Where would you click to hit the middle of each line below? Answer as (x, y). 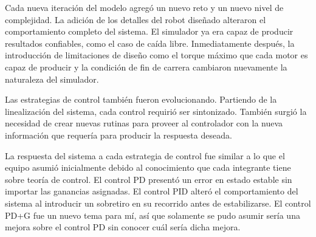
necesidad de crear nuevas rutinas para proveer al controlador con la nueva (144, 123)
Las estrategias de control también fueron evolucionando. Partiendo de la (141, 99)
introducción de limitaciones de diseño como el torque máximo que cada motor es (156, 55)
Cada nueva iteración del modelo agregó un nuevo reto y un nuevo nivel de (144, 7)
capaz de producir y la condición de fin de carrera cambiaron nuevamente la (146, 67)
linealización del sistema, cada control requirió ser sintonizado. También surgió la (156, 111)
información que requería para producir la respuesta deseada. (118, 135)
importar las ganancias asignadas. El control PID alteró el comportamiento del (152, 191)
